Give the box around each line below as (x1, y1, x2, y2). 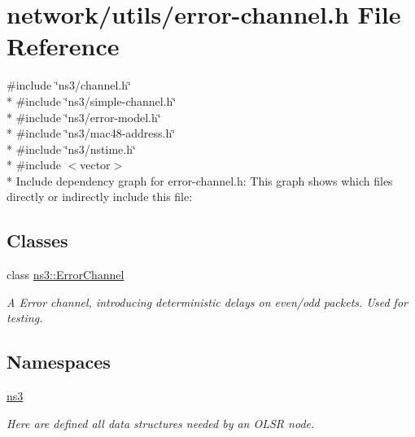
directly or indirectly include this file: (7, 188, 193, 205)
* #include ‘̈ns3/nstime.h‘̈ (7, 140, 136, 157)
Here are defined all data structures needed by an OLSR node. (7, 414, 315, 431)
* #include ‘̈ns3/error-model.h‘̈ (7, 108, 161, 125)
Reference (7, 29, 120, 63)
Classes (7, 228, 68, 253)
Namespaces (7, 349, 111, 374)
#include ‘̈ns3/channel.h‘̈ (7, 76, 131, 94)
